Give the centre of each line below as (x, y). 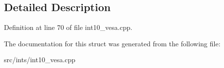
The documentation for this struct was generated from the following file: (112, 43)
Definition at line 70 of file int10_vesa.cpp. (68, 27)
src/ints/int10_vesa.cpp (40, 60)
